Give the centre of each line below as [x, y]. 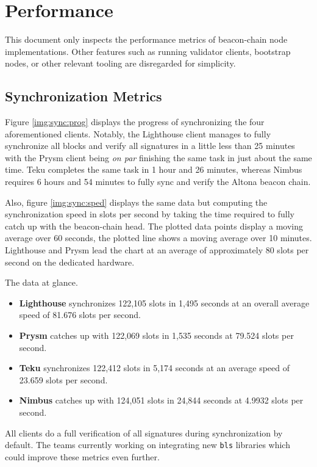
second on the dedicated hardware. [70, 262]
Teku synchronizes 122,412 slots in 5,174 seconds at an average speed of [154, 368]
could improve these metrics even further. [82, 456]
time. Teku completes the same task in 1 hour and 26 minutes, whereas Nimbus [154, 169]
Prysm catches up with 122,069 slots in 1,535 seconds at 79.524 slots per [156, 335]
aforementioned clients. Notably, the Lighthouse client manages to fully [138, 133]
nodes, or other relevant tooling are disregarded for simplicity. [120, 63]
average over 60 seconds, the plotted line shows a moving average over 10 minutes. [158, 238]
